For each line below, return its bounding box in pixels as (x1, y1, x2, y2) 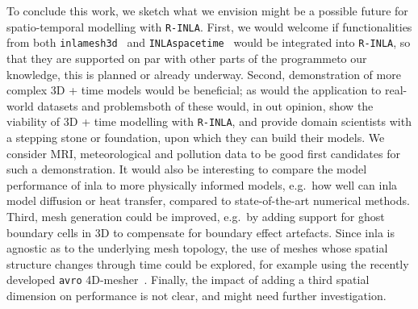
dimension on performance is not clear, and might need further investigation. (6, 286, 387, 303)
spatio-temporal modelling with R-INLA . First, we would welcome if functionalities (6, 18, 412, 35)
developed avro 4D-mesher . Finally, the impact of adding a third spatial (6, 271, 370, 288)
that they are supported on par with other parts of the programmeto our (6, 49, 367, 66)
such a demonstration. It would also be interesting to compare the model (6, 161, 367, 177)
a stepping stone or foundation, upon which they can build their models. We (6, 128, 385, 145)
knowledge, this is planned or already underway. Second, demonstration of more (6, 65, 401, 82)
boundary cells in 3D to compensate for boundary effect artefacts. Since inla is (6, 223, 395, 240)
